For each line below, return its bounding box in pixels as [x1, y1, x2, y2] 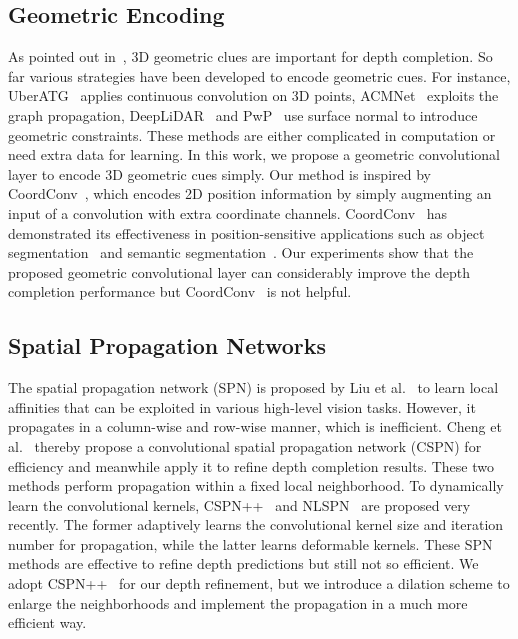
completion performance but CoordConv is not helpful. [8, 281, 352, 302]
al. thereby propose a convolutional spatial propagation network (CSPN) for [8, 435, 482, 456]
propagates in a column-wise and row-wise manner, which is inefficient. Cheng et [8, 416, 502, 437]
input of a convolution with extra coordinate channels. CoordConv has [8, 202, 447, 223]
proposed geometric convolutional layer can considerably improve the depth [8, 261, 470, 282]
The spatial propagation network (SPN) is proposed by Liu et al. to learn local [8, 377, 499, 398]
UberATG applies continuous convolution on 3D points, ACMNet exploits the [8, 85, 499, 106]
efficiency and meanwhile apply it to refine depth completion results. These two [8, 455, 494, 476]
